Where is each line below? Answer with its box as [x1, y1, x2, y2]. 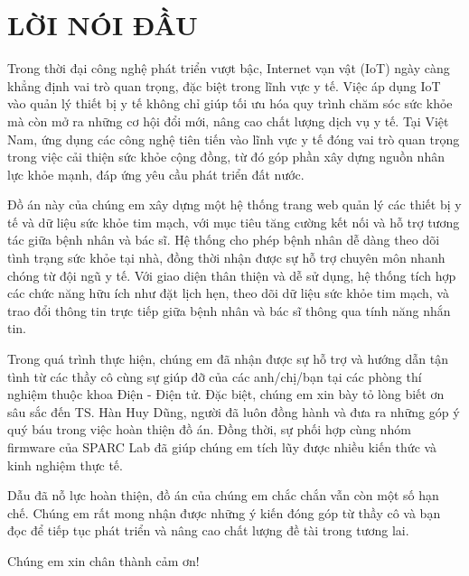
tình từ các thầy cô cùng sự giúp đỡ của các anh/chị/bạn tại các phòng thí [7, 367, 422, 386]
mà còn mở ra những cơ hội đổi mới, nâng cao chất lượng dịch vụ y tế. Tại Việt [7, 111, 449, 130]
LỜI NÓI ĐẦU [7, 6, 198, 43]
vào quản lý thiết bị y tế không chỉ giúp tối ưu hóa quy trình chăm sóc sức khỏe [7, 94, 453, 113]
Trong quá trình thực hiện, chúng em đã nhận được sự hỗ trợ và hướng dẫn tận [7, 349, 448, 368]
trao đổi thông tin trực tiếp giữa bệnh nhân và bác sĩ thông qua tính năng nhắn [7, 301, 451, 320]
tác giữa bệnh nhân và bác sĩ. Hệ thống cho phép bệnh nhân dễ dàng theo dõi [7, 230, 440, 249]
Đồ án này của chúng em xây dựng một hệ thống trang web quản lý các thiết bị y [7, 195, 462, 214]
